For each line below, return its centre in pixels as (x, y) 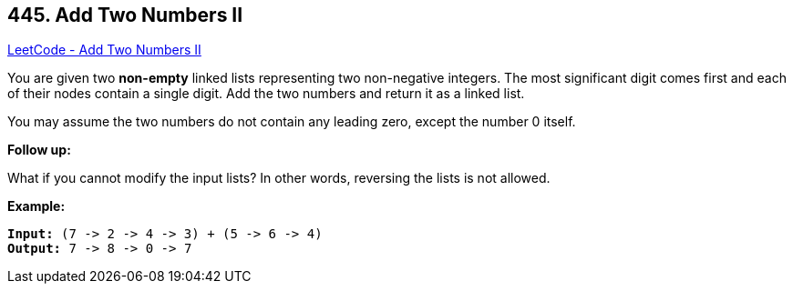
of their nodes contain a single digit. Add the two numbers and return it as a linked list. (266, 94)
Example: (36, 206)
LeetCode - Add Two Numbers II (104, 50)
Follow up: (39, 150)
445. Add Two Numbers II (125, 15)
